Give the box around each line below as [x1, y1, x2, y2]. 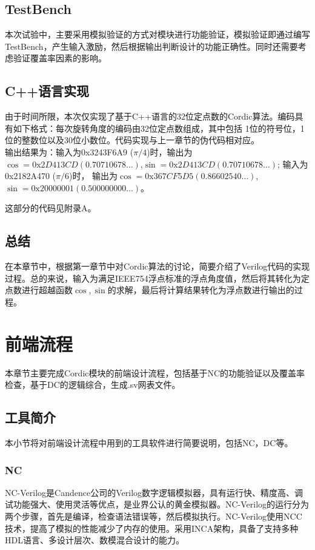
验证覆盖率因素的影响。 [13, 52, 107, 64]
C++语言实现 [5, 81, 89, 100]
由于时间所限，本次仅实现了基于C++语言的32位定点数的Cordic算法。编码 [5, 110, 295, 123]
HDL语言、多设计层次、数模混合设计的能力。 [5, 534, 184, 546]
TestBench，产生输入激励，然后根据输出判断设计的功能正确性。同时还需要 [5, 39, 298, 52]
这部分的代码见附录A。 [5, 202, 96, 214]
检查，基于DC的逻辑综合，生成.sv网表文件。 [5, 378, 181, 391]
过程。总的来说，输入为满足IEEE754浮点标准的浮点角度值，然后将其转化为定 [5, 271, 310, 284]
